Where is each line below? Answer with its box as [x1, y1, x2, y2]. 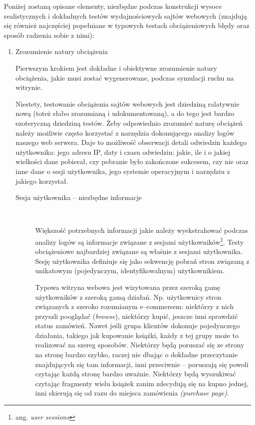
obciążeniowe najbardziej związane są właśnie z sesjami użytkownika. [35, 246, 243, 256]
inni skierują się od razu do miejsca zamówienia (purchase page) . [35, 388, 229, 398]
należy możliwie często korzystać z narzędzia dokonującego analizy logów [15, 127, 234, 138]
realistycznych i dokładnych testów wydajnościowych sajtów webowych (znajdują [4, 10, 247, 21]
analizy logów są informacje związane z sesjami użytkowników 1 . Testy [35, 235, 244, 247]
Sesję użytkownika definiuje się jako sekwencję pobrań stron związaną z [35, 255, 250, 266]
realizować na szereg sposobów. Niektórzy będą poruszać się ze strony [35, 340, 244, 350]
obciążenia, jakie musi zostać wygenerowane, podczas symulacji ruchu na [15, 72, 234, 83]
